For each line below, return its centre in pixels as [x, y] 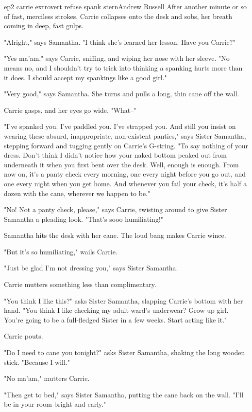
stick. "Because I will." [37, 362]
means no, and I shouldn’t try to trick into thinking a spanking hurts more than [123, 67]
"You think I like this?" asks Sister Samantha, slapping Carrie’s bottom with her [124, 300]
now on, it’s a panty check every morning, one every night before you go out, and [125, 174]
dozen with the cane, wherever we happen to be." [77, 193]
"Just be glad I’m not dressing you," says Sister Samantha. [91, 268]
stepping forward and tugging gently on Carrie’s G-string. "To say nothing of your [126, 145]
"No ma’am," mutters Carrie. [47, 378]
